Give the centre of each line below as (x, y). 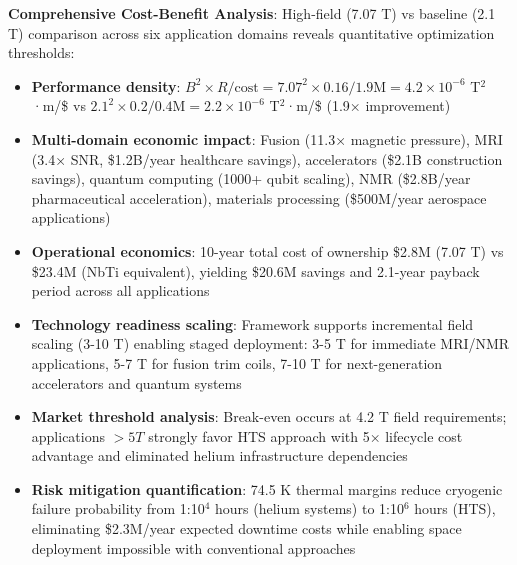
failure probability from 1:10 (118, 508)
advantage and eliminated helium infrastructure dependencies (219, 455)
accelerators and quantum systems (136, 382)
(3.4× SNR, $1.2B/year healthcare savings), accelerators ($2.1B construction (267, 158)
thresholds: (41, 52)
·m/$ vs (58, 105)
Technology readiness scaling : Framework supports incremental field (252, 323)
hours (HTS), (455, 508)
